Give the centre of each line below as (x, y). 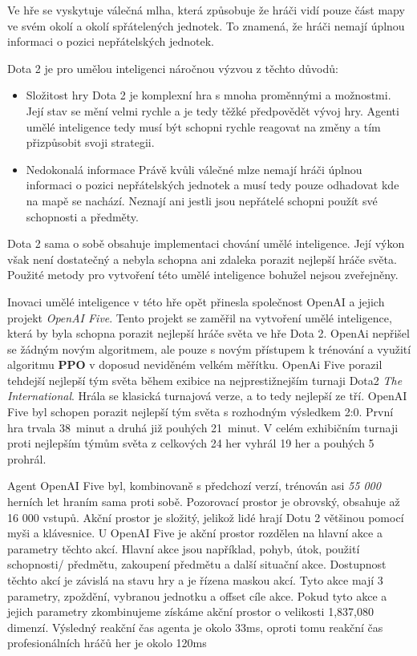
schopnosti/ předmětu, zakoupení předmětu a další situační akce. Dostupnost (197, 564)
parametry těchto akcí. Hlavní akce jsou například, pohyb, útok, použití (184, 548)
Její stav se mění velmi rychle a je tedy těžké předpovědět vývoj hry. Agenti (213, 110)
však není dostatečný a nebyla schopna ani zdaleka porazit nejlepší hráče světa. (202, 259)
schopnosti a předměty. (82, 216)
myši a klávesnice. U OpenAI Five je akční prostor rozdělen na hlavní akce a (195, 533)
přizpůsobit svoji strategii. (90, 142)
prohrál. (27, 458)
